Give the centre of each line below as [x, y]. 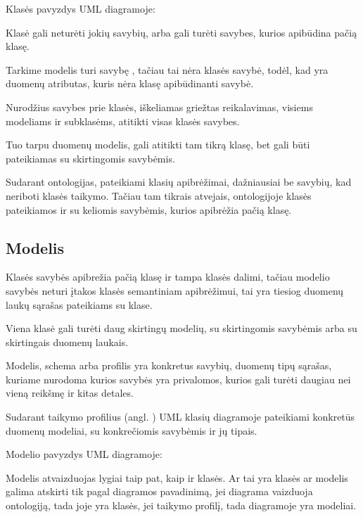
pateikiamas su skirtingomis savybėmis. [90, 158]
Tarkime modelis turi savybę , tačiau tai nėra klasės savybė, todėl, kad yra [167, 69]
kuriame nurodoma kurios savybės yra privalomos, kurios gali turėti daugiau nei [178, 379]
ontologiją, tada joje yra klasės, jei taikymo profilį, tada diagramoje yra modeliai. [181, 505]
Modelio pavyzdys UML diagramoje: [84, 454]
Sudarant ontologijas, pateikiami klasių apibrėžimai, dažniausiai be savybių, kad [179, 182]
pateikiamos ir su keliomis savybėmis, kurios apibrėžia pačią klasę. [149, 209]
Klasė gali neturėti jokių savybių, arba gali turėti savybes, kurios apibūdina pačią [181, 32]
